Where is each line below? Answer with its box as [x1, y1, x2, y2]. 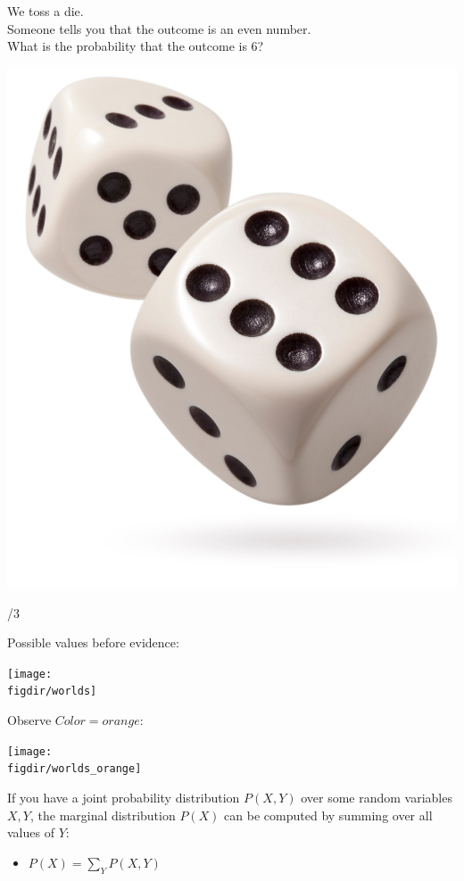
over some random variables [301, 787, 452, 806]
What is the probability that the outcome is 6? [7, 37, 264, 55]
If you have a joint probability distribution [7, 787, 240, 806]
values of [7, 823, 54, 842]
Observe [7, 711, 52, 729]
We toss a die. [7, 2, 84, 20]
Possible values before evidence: [7, 633, 179, 652]
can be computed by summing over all [224, 805, 433, 824]
